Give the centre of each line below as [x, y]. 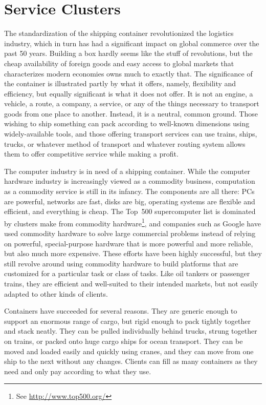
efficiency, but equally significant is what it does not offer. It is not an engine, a [129, 93]
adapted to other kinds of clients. [56, 293]
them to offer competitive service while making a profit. [91, 154]
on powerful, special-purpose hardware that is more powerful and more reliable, [129, 243]
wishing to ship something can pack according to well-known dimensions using [127, 123]
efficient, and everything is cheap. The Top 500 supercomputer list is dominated [130, 211]
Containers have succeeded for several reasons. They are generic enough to [121, 311]
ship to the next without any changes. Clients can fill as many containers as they [131, 361]
